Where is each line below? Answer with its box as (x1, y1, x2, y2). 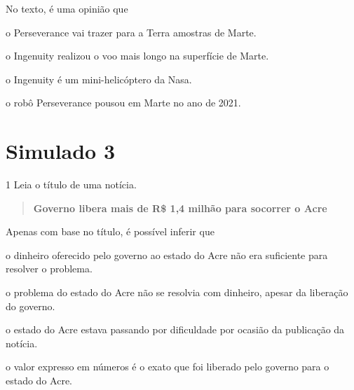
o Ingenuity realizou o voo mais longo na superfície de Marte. (6, 48, 269, 63)
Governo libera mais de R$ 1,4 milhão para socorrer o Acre (33, 200, 327, 215)
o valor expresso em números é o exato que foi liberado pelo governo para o (6, 359, 329, 374)
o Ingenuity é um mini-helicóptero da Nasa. (6, 71, 192, 86)
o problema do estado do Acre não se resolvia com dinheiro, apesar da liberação (6, 285, 348, 300)
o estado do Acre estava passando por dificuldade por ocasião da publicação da (6, 322, 345, 337)
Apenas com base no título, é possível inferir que (6, 224, 215, 239)
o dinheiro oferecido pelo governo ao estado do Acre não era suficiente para (6, 247, 328, 262)
